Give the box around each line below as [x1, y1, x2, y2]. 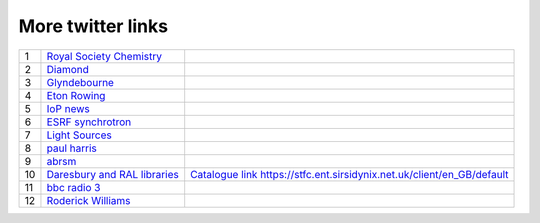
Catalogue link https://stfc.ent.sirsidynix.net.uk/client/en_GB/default [190, 167, 509, 181]
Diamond [46, 62, 90, 76]
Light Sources [46, 128, 112, 142]
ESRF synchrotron [46, 115, 132, 129]
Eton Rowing [46, 88, 106, 102]
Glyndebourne [46, 75, 115, 89]
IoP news [46, 101, 90, 115]
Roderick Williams [46, 193, 131, 207]
